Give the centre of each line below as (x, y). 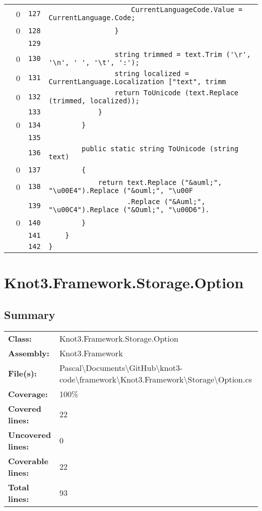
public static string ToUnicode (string (160, 149)
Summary (30, 314)
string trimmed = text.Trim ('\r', (183, 54)
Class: (20, 338)
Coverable (28, 461)
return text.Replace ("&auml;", (160, 182)
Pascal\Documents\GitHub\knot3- (121, 367)
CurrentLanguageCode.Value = (187, 10)
